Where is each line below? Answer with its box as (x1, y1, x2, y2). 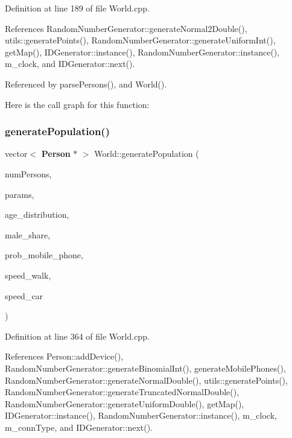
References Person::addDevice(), (5, 350, 124, 363)
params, (5, 188, 34, 200)
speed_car (5, 289, 43, 302)
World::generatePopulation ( (94, 147, 199, 160)
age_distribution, (5, 208, 69, 221)
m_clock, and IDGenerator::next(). (5, 57, 135, 70)
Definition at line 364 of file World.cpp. (5, 329, 150, 342)
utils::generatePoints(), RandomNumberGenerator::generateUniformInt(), (5, 34, 276, 46)
